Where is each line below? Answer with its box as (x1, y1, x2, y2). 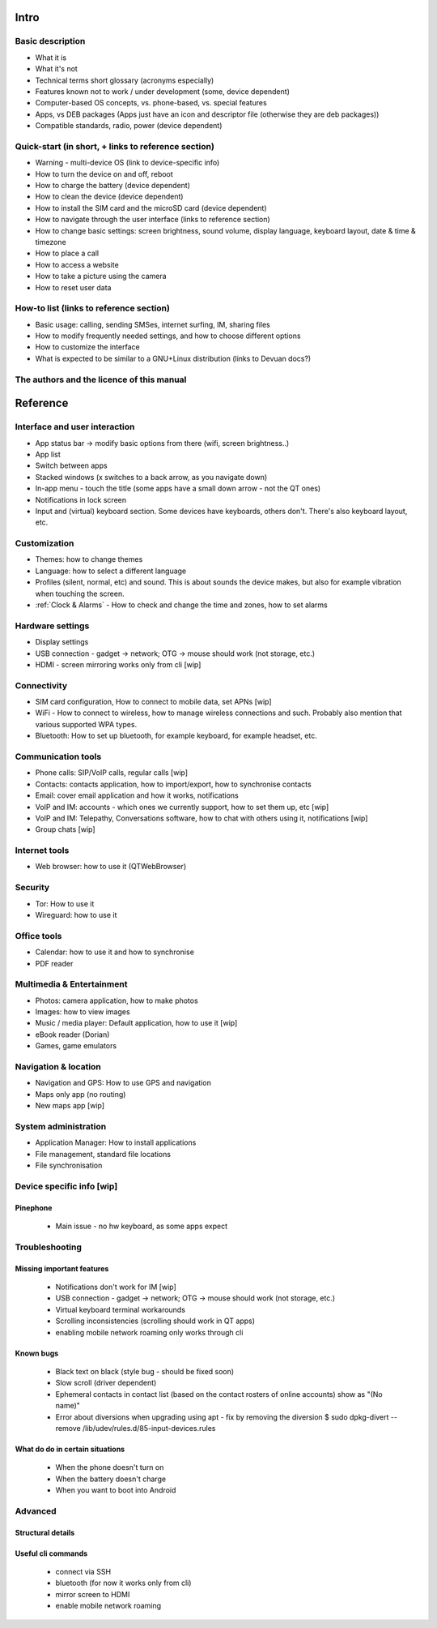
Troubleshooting (15, 1241, 83, 1253)
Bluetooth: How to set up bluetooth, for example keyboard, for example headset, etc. (35, 730, 317, 741)
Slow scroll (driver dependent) (55, 1378, 157, 1388)
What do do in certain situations (15, 1444, 125, 1454)
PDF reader (35, 958, 74, 968)
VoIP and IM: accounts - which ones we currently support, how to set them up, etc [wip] (35, 802, 329, 812)
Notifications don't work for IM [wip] (55, 1282, 177, 1292)
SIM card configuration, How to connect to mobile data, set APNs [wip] (35, 697, 272, 707)
